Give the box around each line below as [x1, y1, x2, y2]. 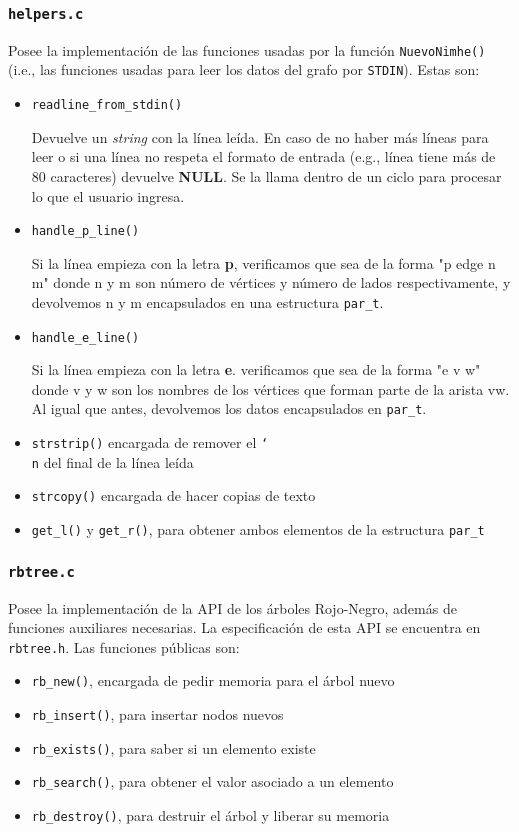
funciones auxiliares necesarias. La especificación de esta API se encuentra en [8, 617, 481, 638]
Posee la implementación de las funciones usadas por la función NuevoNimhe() [8, 39, 486, 60]
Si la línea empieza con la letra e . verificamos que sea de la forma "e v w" [31, 359, 481, 380]
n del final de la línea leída [31, 451, 194, 472]
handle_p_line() [31, 224, 140, 239]
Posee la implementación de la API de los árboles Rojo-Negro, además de [8, 597, 457, 618]
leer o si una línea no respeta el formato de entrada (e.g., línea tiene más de [31, 146, 496, 167]
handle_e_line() [31, 330, 140, 345]
